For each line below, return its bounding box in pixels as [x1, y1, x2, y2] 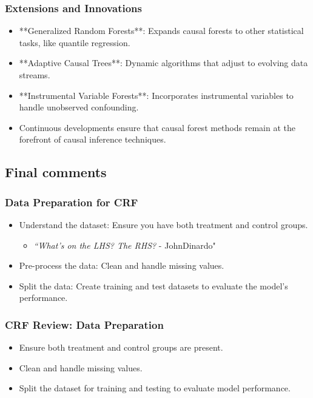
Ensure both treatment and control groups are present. [19, 341, 223, 354]
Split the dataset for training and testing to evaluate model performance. [19, 382, 291, 394]
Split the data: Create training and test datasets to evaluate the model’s [19, 279, 288, 292]
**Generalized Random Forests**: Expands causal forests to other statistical [19, 24, 304, 37]
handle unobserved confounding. [19, 101, 139, 113]
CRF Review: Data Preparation [5, 317, 164, 332]
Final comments [5, 163, 107, 181]
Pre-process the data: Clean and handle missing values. [19, 259, 224, 272]
